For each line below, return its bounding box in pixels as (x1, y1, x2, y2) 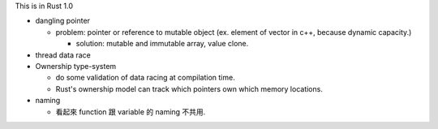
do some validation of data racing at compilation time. (55, 73, 235, 83)
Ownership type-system (35, 61, 117, 71)
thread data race (35, 49, 91, 60)
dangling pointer (35, 16, 91, 26)
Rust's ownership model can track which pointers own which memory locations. (55, 84, 324, 93)
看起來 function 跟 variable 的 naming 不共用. (55, 106, 206, 117)
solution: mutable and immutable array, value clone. (75, 39, 249, 49)
